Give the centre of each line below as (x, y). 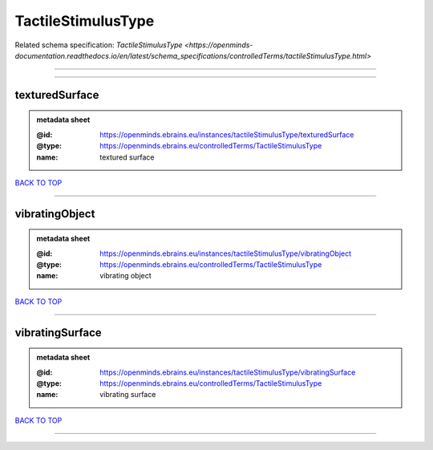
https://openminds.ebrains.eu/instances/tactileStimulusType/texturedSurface (227, 134)
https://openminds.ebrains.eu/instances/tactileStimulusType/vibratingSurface (228, 372)
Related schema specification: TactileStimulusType (99, 45)
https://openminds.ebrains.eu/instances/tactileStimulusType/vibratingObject (226, 253)
